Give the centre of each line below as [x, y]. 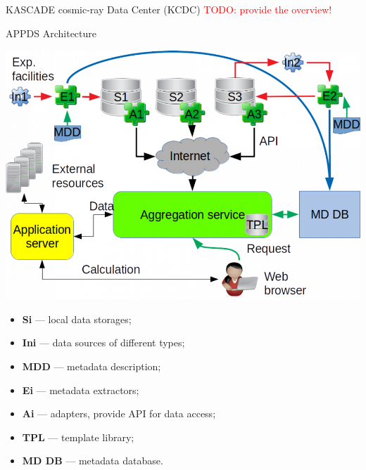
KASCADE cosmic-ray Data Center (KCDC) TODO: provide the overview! [169, 9]
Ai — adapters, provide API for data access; [119, 413]
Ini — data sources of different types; [103, 342]
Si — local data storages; [77, 319]
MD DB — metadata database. [93, 461]
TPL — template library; [78, 437]
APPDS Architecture [51, 33]
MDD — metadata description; [91, 366]
